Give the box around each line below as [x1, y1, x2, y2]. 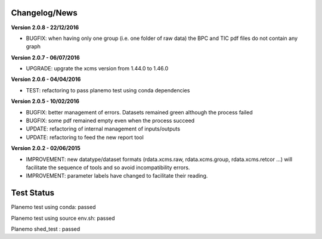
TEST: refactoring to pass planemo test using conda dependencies [26, 86, 190, 94]
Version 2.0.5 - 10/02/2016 [11, 98, 80, 105]
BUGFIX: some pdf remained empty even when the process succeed [26, 117, 195, 125]
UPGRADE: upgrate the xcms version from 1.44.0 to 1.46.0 [26, 65, 169, 72]
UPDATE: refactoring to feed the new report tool [26, 134, 144, 141]
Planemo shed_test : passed [11, 225, 80, 232]
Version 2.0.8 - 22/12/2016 [11, 24, 79, 31]
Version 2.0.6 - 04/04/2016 [11, 76, 81, 83]
